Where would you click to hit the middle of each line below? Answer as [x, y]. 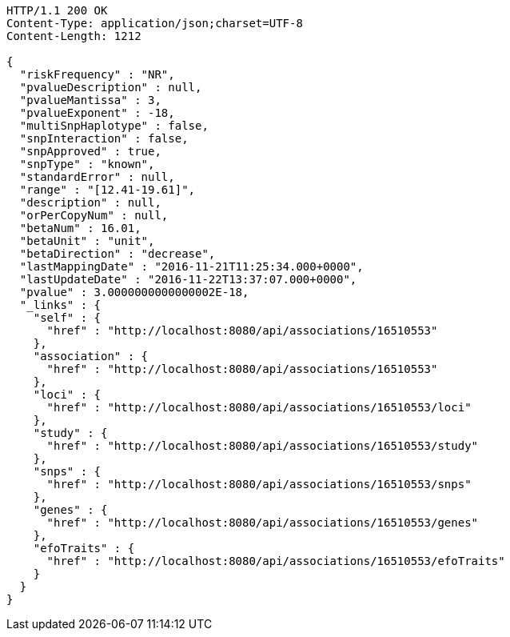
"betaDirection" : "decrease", [118, 254]
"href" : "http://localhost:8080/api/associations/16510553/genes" [263, 523]
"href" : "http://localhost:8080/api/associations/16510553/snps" [259, 484]
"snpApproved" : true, [90, 151]
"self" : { [67, 318]
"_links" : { [60, 305]
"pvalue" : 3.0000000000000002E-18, [134, 292]
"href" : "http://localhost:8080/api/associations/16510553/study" [263, 446]
